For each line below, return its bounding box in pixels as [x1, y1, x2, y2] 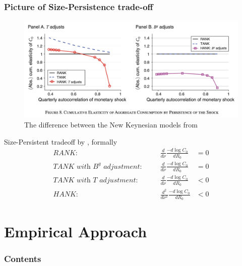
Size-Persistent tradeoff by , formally [4, 136, 117, 147]
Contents [4, 252, 41, 264]
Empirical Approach [4, 221, 147, 241]
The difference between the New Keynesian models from [24, 119, 198, 129]
